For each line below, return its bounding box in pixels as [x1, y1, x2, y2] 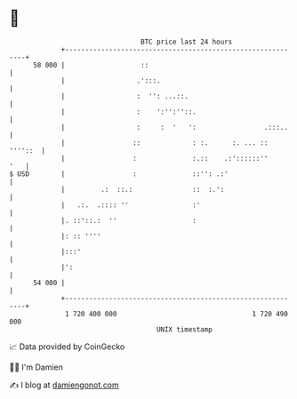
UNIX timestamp [156, 324, 213, 334]
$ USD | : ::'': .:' [9, 169, 229, 179]
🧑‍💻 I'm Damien [9, 362, 64, 372]
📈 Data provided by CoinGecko [9, 341, 125, 352]
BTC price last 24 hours [140, 37, 233, 46]
